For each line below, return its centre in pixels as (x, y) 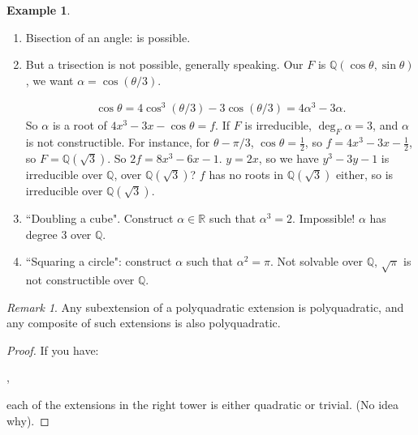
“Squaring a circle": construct (99, 261)
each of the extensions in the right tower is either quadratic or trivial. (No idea (203, 405)
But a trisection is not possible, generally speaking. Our (164, 64)
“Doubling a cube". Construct (99, 218)
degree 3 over (58, 234)
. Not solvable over (317, 261)
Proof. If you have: (53, 350)
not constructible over (80, 280)
